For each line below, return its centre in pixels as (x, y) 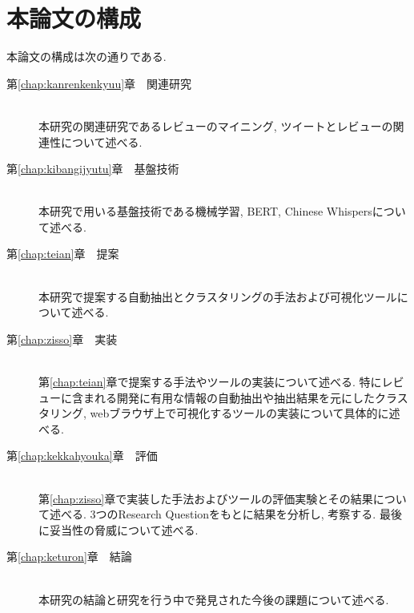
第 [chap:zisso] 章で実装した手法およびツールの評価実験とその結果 (206, 498)
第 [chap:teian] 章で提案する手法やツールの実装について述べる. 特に (210, 382)
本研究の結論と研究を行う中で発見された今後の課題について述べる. (214, 599)
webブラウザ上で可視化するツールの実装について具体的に (239, 413)
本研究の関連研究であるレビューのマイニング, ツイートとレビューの (216, 125)
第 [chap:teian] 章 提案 (63, 254)
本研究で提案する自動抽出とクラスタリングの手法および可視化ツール (218, 296)
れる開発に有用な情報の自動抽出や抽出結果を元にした (234, 397)
